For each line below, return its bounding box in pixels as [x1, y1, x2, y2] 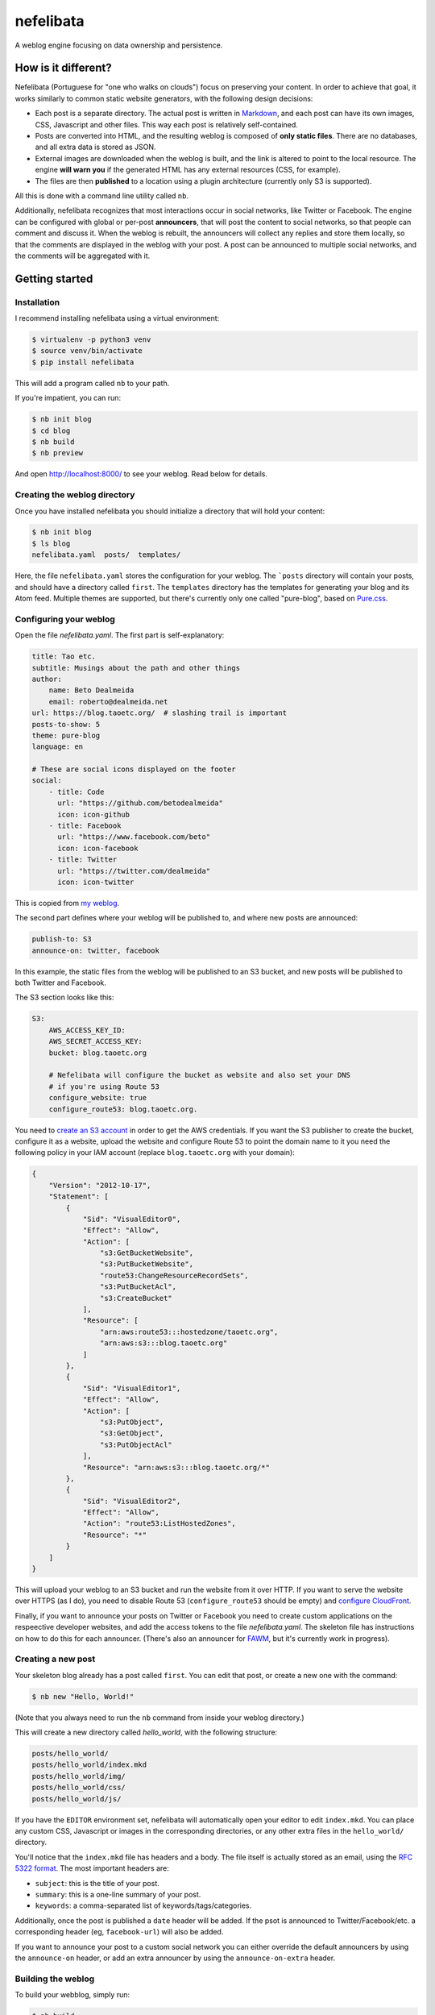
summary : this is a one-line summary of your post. [35, 1889, 201, 1899]
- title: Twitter [48, 855, 118, 864]
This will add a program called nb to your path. [14, 378, 170, 388]
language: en [31, 742, 84, 751]
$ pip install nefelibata [31, 357, 135, 367]
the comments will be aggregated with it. [14, 251, 151, 260]
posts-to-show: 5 [31, 720, 101, 729]
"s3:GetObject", [99, 1429, 164, 1438]
